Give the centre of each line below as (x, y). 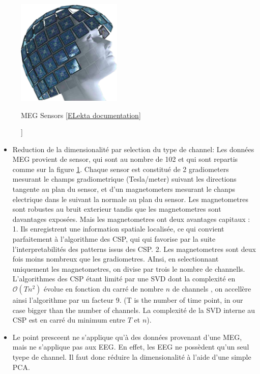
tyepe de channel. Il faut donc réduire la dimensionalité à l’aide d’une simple (132, 356)
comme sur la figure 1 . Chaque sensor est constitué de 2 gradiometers (121, 169)
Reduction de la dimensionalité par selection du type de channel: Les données (133, 149)
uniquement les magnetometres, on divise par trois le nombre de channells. (129, 268)
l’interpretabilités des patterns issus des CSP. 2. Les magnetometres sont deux (134, 249)
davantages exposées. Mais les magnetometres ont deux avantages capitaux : (131, 219)
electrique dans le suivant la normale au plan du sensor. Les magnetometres (130, 199)
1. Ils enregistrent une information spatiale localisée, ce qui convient (118, 229)
